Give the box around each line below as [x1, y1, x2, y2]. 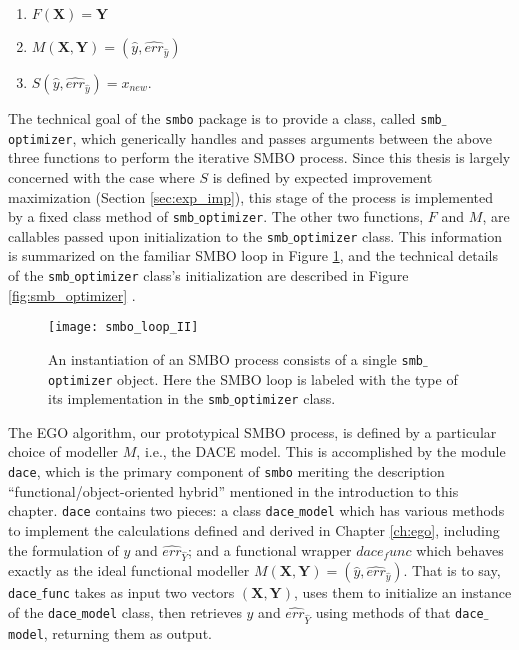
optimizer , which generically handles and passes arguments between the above [8, 127, 493, 148]
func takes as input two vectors [41, 582, 235, 603]
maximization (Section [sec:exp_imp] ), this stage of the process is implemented [8, 186, 494, 207]
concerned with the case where [8, 166, 195, 187]
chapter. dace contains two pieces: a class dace [8, 500, 295, 521]
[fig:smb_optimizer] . [8, 284, 136, 305]
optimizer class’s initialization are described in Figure [74, 265, 409, 285]
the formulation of [8, 539, 119, 560]
